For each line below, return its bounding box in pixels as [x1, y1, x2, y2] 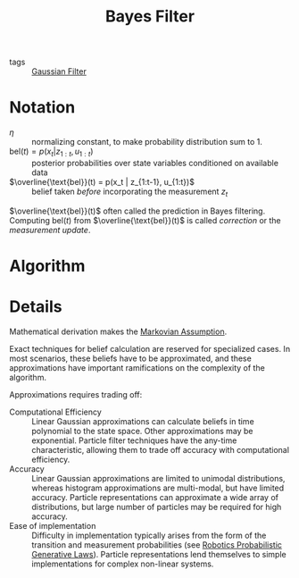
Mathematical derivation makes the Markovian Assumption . [9, 326, 228, 337]
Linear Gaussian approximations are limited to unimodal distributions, [31, 473, 286, 483]
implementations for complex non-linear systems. [31, 558, 214, 569]
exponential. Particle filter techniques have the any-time [31, 435, 237, 446]
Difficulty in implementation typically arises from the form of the [31, 530, 267, 540]
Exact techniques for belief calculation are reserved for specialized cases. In [9, 343, 291, 354]
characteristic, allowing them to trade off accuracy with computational [31, 444, 290, 455]
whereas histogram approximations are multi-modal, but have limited [31, 482, 285, 493]
